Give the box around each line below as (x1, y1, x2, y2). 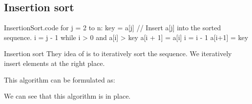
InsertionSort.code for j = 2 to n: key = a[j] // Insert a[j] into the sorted (4, 22, 221, 33)
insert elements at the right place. (4, 58, 105, 68)
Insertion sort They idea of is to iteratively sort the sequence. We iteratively (4, 48, 232, 59)
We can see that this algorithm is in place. (4, 91, 131, 101)
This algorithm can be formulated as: (4, 74, 115, 84)
